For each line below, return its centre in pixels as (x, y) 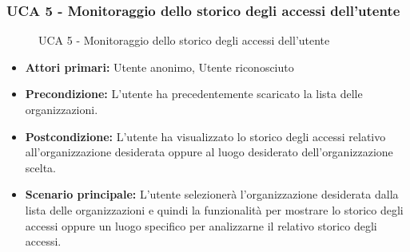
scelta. (40, 167)
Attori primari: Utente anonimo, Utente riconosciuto (159, 67)
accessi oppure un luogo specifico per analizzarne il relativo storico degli (201, 225)
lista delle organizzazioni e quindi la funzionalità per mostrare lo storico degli (214, 209)
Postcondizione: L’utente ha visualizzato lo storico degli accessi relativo (205, 136)
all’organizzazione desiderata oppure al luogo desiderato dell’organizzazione (209, 152)
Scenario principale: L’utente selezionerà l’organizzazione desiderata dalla (212, 194)
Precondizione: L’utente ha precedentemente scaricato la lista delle (194, 94)
